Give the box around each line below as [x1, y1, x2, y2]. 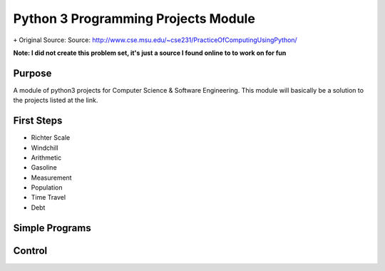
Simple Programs [13, 222, 92, 234]
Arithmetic [31, 153, 62, 162]
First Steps [13, 115, 63, 127]
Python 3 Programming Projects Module [13, 11, 256, 26]
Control [13, 245, 48, 257]
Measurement [31, 173, 72, 182]
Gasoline [31, 163, 57, 172]
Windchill [31, 143, 58, 152]
